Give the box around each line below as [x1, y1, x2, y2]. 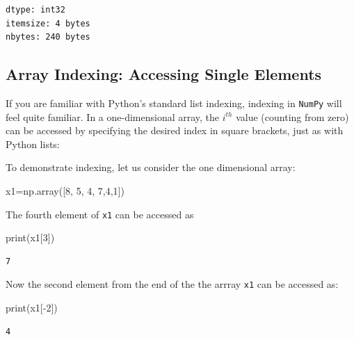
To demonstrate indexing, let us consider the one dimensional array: [6, 160, 296, 175]
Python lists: [6, 136, 60, 151]
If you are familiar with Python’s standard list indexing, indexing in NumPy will [6, 95, 342, 110]
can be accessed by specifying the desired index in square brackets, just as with [6, 123, 344, 138]
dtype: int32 [6, 5, 65, 15]
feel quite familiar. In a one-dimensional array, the [6, 109, 220, 124]
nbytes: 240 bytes [6, 32, 90, 42]
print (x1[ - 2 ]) [6, 300, 58, 315]
